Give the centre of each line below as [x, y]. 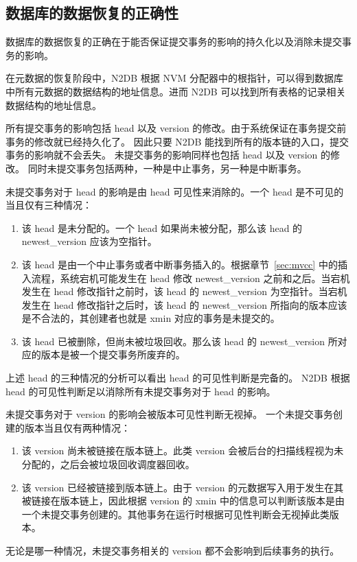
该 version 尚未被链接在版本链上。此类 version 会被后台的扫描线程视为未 [183, 450]
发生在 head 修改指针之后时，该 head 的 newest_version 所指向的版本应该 [184, 304]
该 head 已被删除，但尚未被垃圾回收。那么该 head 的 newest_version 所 [180, 341]
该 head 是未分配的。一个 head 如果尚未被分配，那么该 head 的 [162, 227]
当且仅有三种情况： [49, 205]
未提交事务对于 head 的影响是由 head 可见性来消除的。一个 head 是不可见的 [175, 191]
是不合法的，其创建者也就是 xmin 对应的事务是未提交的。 [151, 318]
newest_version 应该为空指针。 [89, 241]
